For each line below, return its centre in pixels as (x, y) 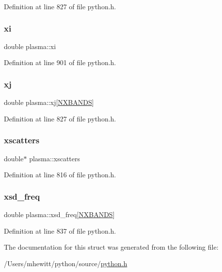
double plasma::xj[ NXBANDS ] (49, 102)
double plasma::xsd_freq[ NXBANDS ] (59, 214)
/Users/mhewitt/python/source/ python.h (66, 263)
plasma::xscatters (55, 158)
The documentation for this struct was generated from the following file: (111, 247)
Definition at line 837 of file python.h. (60, 230)
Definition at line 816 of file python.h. (60, 175)
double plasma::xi (30, 46)
